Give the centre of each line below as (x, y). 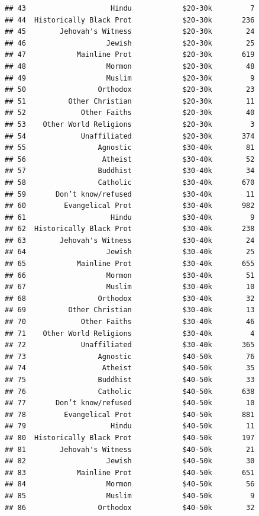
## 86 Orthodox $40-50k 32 (130, 507)
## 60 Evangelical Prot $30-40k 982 (130, 206)
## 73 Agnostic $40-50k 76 (130, 356)
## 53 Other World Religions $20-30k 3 (130, 124)
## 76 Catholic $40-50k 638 (130, 391)
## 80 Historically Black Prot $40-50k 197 (130, 438)
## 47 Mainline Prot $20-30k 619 (130, 55)
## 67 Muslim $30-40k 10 (130, 287)
